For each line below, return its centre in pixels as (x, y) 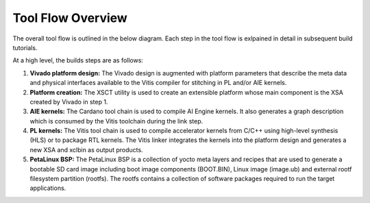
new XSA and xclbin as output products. (86, 150)
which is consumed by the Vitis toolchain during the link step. (116, 121)
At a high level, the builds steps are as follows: (78, 60)
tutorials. (25, 47)
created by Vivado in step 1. (69, 101)
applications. (48, 188)
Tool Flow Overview (70, 18)
